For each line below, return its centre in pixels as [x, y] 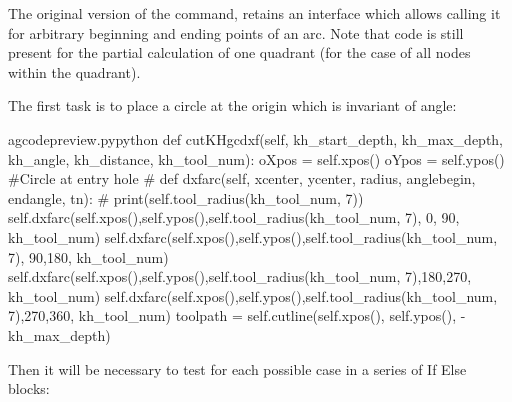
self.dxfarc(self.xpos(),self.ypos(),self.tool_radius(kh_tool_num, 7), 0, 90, [234, 217]
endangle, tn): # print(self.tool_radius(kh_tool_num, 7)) [186, 197]
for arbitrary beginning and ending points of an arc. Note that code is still [236, 32]
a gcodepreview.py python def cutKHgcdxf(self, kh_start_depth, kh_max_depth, [256, 138]
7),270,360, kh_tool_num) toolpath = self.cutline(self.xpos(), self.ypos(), [232, 315]
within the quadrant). [74, 71]
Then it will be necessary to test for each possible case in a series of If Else [237, 368]
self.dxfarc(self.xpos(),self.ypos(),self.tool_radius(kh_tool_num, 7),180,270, [240, 276]
